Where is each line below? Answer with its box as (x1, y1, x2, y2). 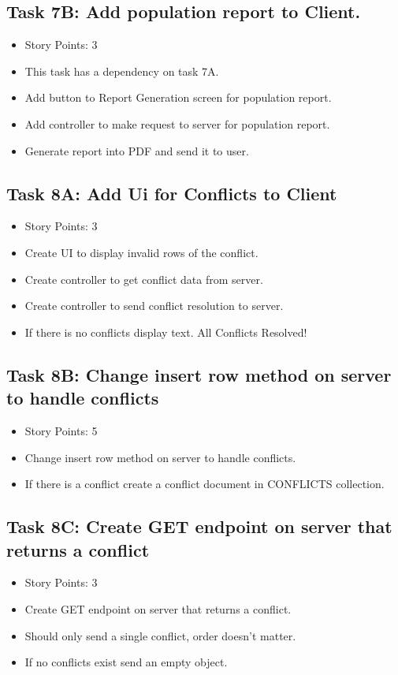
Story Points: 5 (24, 422, 98, 438)
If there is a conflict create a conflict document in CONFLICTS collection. (24, 475, 385, 492)
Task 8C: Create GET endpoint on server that (6, 514, 392, 539)
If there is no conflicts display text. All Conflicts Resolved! (24, 323, 307, 340)
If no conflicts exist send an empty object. (24, 654, 228, 670)
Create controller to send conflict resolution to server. (24, 297, 284, 314)
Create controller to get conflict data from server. (24, 270, 263, 287)
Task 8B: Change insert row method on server (6, 362, 392, 386)
